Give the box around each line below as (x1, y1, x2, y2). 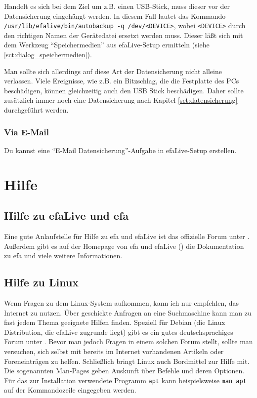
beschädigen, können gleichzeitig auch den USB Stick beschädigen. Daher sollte (4, 85, 244, 95)
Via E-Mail (4, 125, 49, 138)
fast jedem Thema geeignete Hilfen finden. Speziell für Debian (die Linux (4, 317, 225, 327)
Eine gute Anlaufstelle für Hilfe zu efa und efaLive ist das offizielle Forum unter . (4, 231, 250, 241)
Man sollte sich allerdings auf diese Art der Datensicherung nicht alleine (4, 66, 222, 76)
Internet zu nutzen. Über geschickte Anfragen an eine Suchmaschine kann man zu (4, 307, 252, 318)
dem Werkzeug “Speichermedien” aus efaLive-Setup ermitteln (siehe (4, 40, 210, 50)
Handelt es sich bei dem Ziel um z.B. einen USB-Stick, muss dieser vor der (4, 1, 230, 11)
